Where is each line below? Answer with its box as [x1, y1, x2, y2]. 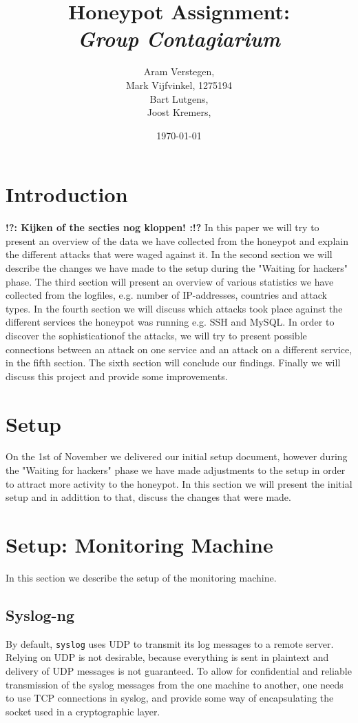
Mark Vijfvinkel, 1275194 [125, 77, 233, 92]
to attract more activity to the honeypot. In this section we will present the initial [6, 476, 352, 491]
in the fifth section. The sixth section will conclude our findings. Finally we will [6, 355, 341, 370]
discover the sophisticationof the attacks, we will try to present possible [6, 328, 307, 342]
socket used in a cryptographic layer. [6, 704, 160, 718]
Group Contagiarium [77, 24, 281, 53]
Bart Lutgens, [149, 91, 209, 106]
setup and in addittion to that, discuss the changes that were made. [6, 490, 291, 504]
